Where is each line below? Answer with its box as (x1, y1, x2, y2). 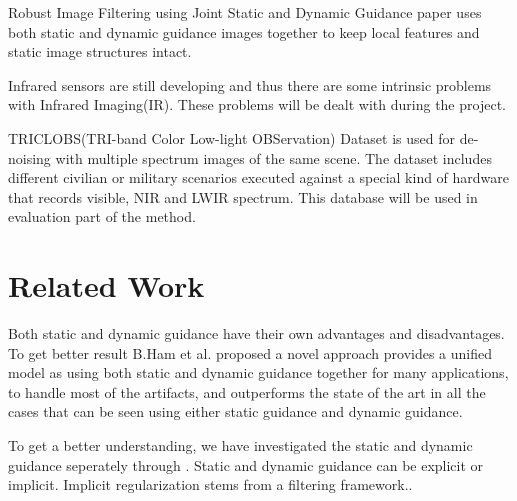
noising (8, 147, 51, 168)
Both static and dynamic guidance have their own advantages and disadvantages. (8, 323, 505, 344)
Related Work (8, 265, 205, 306)
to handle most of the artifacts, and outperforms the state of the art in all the (8, 381, 486, 402)
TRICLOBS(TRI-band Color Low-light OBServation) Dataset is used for (8, 127, 455, 148)
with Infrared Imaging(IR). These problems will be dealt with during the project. (8, 94, 506, 115)
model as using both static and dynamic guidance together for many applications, (8, 362, 509, 383)
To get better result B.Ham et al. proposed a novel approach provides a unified (8, 342, 493, 363)
